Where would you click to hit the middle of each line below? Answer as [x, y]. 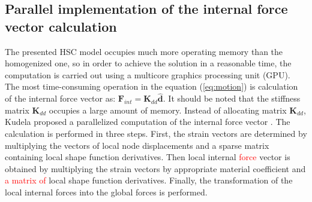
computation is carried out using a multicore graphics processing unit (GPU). [148, 74]
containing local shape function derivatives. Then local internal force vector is [148, 157]
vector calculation [61, 26]
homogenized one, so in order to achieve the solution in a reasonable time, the [148, 63]
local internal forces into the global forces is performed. [106, 192]
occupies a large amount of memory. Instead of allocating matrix [168, 110]
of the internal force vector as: [60, 98]
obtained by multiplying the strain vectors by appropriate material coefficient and [155, 168]
